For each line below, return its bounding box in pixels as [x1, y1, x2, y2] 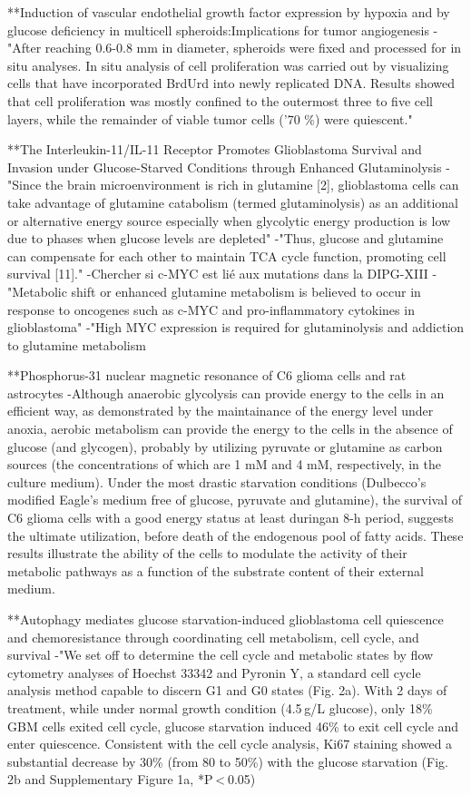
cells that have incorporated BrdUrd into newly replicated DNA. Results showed [7, 74, 456, 93]
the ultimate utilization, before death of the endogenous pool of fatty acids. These [7, 525, 464, 545]
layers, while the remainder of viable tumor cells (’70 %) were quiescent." [7, 109, 413, 128]
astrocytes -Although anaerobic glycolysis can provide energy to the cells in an [7, 383, 445, 402]
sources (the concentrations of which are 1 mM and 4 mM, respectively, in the [7, 455, 441, 474]
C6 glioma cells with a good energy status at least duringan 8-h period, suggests [7, 508, 454, 527]
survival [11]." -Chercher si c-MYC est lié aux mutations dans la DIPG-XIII [7, 264, 428, 283]
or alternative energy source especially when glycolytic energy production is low [7, 211, 451, 230]
